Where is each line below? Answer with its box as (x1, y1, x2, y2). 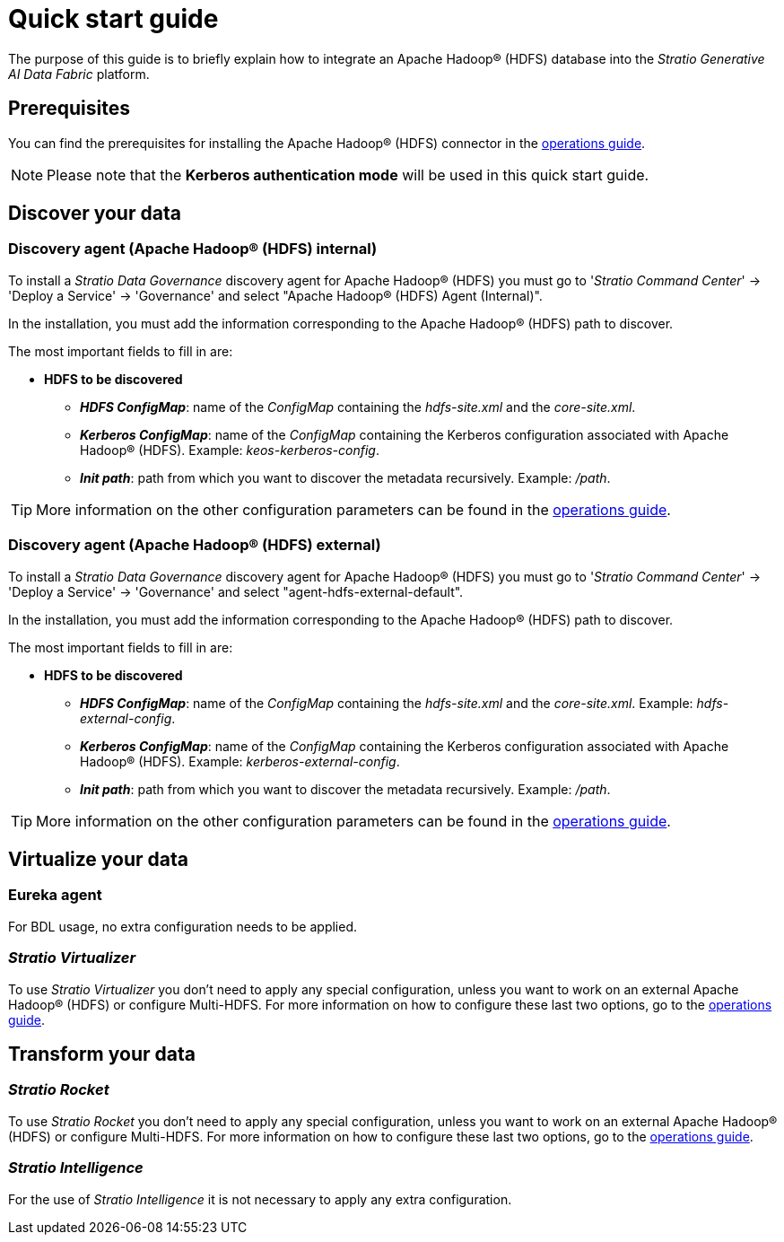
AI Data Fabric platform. (8, 66, 150, 82)
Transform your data (8, 1042, 196, 1065)
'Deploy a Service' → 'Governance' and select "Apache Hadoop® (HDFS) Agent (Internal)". (8, 287, 543, 303)
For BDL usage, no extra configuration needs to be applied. (8, 918, 357, 934)
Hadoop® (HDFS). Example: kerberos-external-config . (80, 753, 400, 769)
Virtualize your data (8, 847, 188, 870)
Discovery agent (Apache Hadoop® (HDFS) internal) (8, 240, 378, 258)
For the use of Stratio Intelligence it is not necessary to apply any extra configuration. (8, 1191, 512, 1207)
